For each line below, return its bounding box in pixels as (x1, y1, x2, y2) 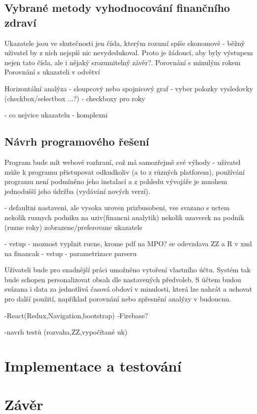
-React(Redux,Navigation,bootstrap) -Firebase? (4, 310, 148, 320)
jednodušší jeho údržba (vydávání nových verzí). (4, 186, 150, 196)
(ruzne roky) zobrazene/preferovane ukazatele (4, 222, 143, 232)
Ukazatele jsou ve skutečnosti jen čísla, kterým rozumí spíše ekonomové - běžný (4, 38, 245, 48)
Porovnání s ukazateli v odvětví (4, 67, 100, 77)
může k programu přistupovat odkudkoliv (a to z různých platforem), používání (4, 166, 245, 177)
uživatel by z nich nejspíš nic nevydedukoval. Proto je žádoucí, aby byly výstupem (4, 47, 253, 58)
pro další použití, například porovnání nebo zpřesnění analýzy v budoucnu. (4, 294, 231, 304)
